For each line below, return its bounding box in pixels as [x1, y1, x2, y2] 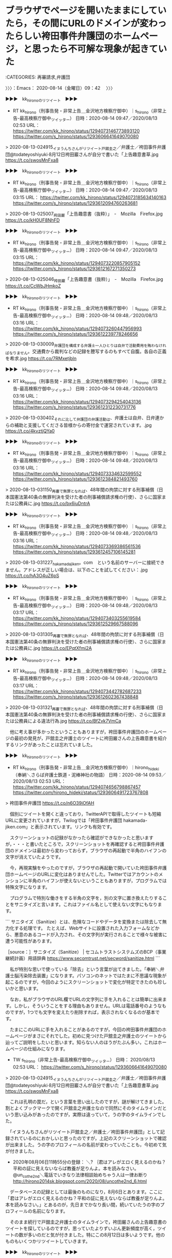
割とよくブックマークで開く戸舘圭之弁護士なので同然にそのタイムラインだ [5, 1105, 163, 1111]
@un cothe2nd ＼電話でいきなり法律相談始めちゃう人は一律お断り [12, 1171, 148, 1179]
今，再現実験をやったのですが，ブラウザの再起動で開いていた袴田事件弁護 [9, 865, 167, 871]
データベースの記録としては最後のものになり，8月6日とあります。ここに [9, 1189, 163, 1195]
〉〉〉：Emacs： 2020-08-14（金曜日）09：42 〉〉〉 [5, 85, 116, 91]
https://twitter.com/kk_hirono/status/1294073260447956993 [12, 325, 142, 332]
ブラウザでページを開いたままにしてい [5, 5, 167, 16]
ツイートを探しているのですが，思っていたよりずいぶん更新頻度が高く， [5, 1225, 158, 1232]
